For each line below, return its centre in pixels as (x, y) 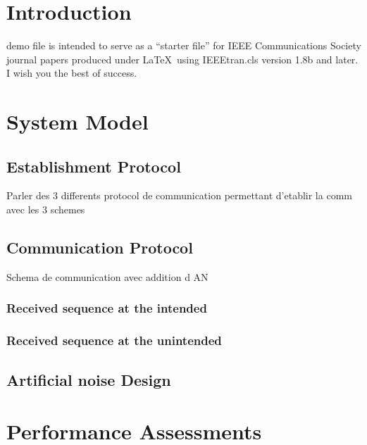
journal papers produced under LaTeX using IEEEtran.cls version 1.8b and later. (182, 59)
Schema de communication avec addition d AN (107, 276)
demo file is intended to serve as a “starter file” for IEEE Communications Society (184, 45)
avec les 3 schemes (46, 209)
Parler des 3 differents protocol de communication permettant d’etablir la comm (179, 195)
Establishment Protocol (94, 166)
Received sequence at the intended (107, 308)
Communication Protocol (100, 247)
